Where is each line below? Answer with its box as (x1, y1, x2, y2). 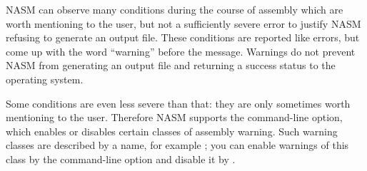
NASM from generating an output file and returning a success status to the (6, 58, 336, 73)
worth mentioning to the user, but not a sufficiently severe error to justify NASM (6, 16, 361, 31)
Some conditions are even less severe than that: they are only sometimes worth (6, 95, 351, 110)
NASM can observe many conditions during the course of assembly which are (6, 2, 343, 16)
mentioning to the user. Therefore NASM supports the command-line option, (6, 110, 343, 125)
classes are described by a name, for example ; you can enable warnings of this (6, 138, 349, 152)
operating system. (6, 71, 84, 86)
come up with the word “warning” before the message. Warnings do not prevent (6, 43, 356, 58)
